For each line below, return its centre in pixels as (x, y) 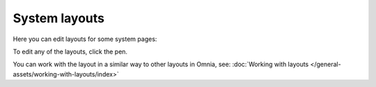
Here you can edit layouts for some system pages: (85, 39)
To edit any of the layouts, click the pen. (70, 52)
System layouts (58, 18)
